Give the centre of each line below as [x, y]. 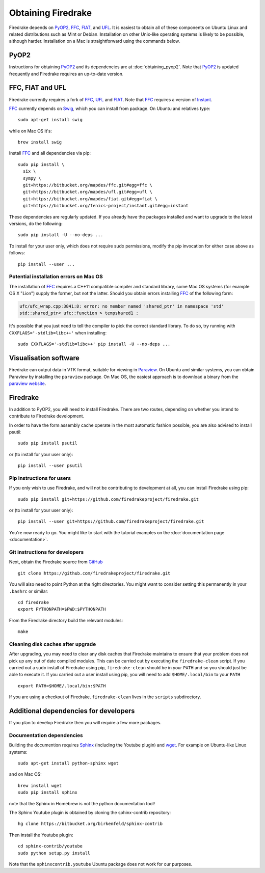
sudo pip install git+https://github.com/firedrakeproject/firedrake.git [108, 499]
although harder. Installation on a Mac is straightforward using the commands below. [94, 41]
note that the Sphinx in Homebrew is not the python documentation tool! [82, 803]
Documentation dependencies [46, 735]
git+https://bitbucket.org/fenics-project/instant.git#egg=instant [106, 206]
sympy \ [32, 178]
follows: [17, 253]
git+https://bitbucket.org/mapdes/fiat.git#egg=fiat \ [90, 199]
